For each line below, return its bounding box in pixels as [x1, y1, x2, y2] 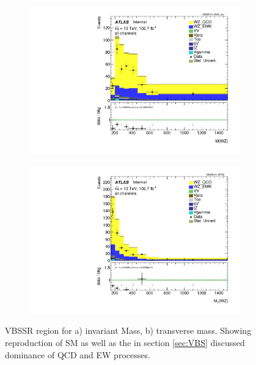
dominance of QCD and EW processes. [5, 348, 150, 361]
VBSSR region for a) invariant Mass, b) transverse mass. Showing [5, 324, 252, 337]
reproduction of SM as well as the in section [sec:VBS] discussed [5, 336, 245, 348]
